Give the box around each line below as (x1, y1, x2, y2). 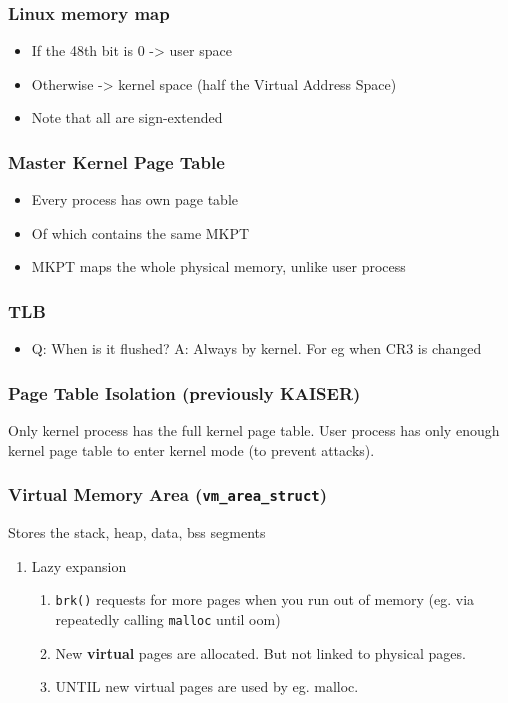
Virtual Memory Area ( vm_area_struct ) (8, 482, 327, 507)
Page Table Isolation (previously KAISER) (8, 380, 361, 405)
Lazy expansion (31, 555, 127, 576)
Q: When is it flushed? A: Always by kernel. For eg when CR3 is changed (31, 338, 482, 359)
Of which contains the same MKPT (31, 222, 250, 243)
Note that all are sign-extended (31, 107, 223, 128)
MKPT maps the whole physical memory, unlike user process (31, 256, 406, 277)
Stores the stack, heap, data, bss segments (8, 522, 266, 542)
